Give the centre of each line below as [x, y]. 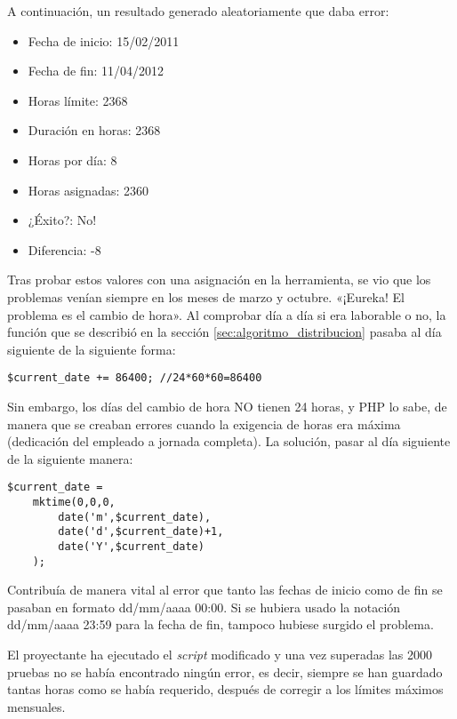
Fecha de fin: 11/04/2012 [96, 71]
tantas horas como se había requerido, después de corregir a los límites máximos [225, 689]
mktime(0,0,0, [74, 502]
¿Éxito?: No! [62, 220]
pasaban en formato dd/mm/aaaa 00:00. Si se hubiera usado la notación [204, 607]
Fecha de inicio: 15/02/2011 [104, 40]
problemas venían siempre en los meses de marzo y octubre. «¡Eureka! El [206, 296]
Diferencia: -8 [64, 249]
